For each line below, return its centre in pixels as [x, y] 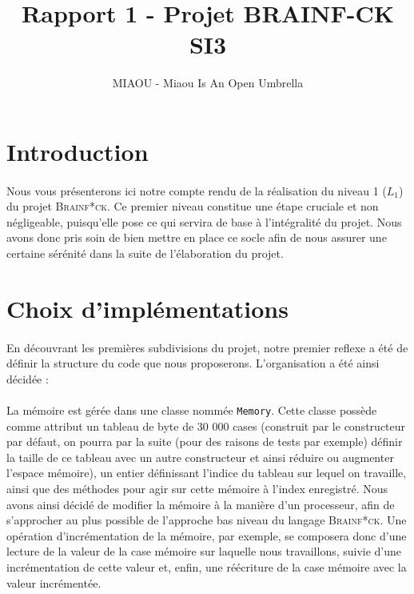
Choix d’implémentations [147, 308]
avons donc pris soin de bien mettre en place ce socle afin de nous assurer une [197, 237]
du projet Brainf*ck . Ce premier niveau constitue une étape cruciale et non [193, 206]
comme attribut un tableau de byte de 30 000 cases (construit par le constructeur [206, 425]
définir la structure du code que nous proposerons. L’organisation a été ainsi [193, 363]
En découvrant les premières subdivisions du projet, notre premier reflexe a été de [207, 347]
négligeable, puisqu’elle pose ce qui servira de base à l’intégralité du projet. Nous [204, 221]
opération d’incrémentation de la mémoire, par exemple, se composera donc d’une [207, 535]
